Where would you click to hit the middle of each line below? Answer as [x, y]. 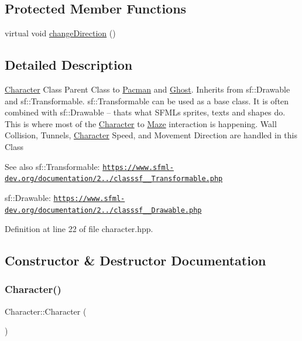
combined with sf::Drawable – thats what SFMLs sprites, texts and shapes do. [145, 112]
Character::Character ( [46, 311]
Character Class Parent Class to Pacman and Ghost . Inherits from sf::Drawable [147, 89]
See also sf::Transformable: [52, 166]
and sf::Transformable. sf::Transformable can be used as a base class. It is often [147, 100]
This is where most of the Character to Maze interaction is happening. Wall [141, 123]
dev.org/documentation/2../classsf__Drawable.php [103, 210]
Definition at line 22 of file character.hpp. [79, 229]
